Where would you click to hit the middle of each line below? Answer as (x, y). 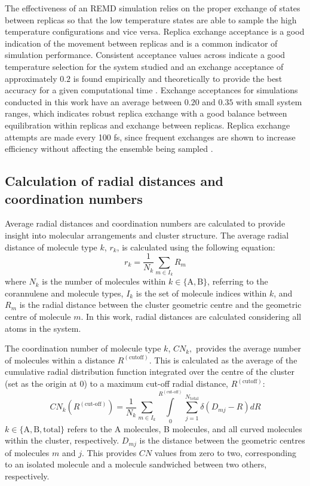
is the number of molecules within (104, 281)
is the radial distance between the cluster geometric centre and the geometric (160, 305)
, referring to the (238, 281)
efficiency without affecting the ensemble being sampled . (109, 149)
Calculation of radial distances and (114, 181)
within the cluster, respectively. (62, 440)
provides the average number (248, 348)
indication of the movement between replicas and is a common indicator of (141, 43)
